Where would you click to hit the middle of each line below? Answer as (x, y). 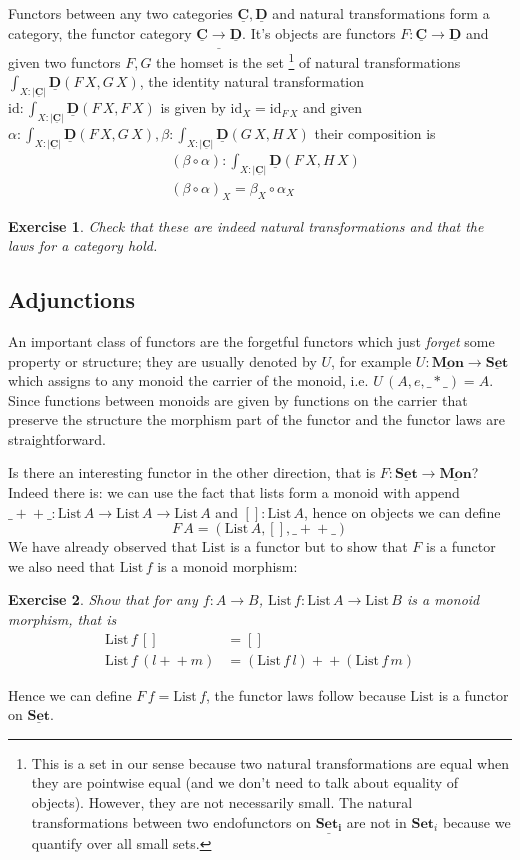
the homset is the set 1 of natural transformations (308, 60)
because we (476, 821)
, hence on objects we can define (402, 511)
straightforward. (57, 438)
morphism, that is (62, 619)
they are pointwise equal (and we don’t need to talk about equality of (245, 782)
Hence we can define (70, 694)
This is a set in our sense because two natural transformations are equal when (270, 762)
